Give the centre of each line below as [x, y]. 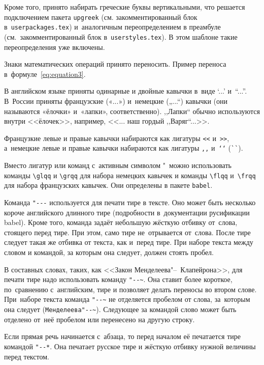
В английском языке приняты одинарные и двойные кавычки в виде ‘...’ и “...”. [126, 91]
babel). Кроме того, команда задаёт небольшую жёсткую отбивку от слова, [121, 222]
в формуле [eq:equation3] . [45, 74]
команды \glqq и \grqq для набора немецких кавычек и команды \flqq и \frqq [130, 175]
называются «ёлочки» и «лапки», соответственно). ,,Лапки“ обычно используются [132, 111]
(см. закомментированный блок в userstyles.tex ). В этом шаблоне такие [121, 36]
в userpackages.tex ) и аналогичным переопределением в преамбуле [112, 27]
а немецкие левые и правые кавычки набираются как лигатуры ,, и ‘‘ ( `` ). [124, 148]
